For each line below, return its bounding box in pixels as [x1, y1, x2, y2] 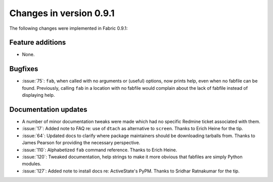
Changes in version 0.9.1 [9, 8, 115, 19]
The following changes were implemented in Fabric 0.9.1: [9, 25, 128, 31]
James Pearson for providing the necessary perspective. [22, 140, 141, 146]
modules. [22, 161, 41, 167]
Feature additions [9, 38, 66, 47]
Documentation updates [9, 105, 88, 113]
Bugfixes [9, 65, 38, 73]
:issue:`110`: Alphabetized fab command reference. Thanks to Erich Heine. [22, 147, 177, 153]
